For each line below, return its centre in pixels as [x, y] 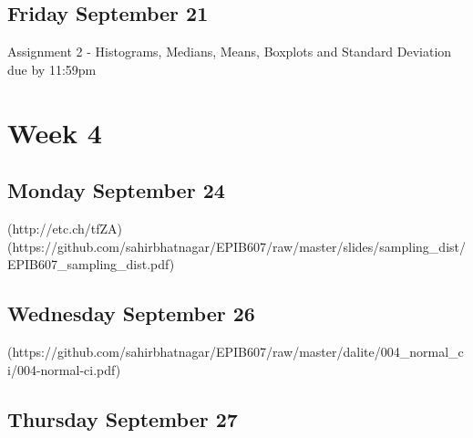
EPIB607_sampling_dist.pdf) [91, 264]
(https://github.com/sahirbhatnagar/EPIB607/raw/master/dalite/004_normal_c [236, 351]
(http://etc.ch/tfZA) [65, 228]
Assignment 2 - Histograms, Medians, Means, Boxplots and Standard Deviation [230, 52]
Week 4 [55, 132]
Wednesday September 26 [131, 313]
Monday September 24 [116, 190]
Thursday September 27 [123, 418]
